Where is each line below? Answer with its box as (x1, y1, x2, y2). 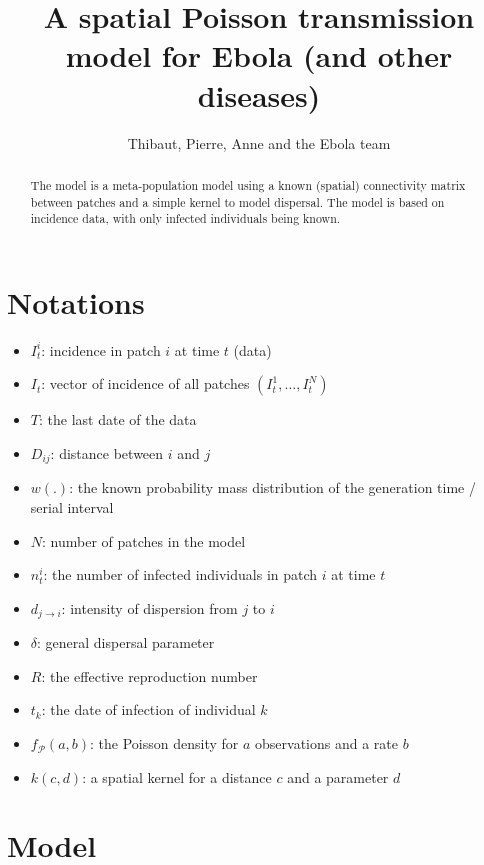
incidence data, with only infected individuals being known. (30, 210, 341, 227)
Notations (7, 281, 145, 322)
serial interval (30, 497, 114, 518)
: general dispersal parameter (37, 632, 215, 653)
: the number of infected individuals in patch (43, 564, 318, 585)
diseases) (197, 74, 321, 115)
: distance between (50, 442, 164, 463)
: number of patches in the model (42, 530, 246, 551)
